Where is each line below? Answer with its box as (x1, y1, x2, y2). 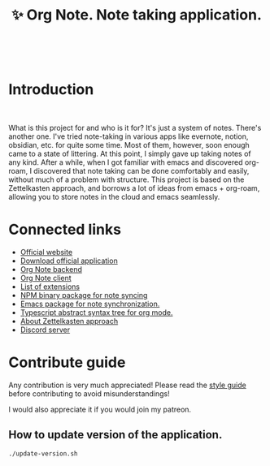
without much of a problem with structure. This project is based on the (8, 175, 245, 184)
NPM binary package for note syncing (20, 291, 148, 300)
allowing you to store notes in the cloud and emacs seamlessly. (8, 192, 220, 202)
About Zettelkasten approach (20, 317, 119, 326)
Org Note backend (20, 265, 83, 274)
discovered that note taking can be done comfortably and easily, (33, 166, 250, 176)
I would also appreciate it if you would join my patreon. (8, 404, 192, 414)
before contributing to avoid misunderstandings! (8, 389, 171, 399)
